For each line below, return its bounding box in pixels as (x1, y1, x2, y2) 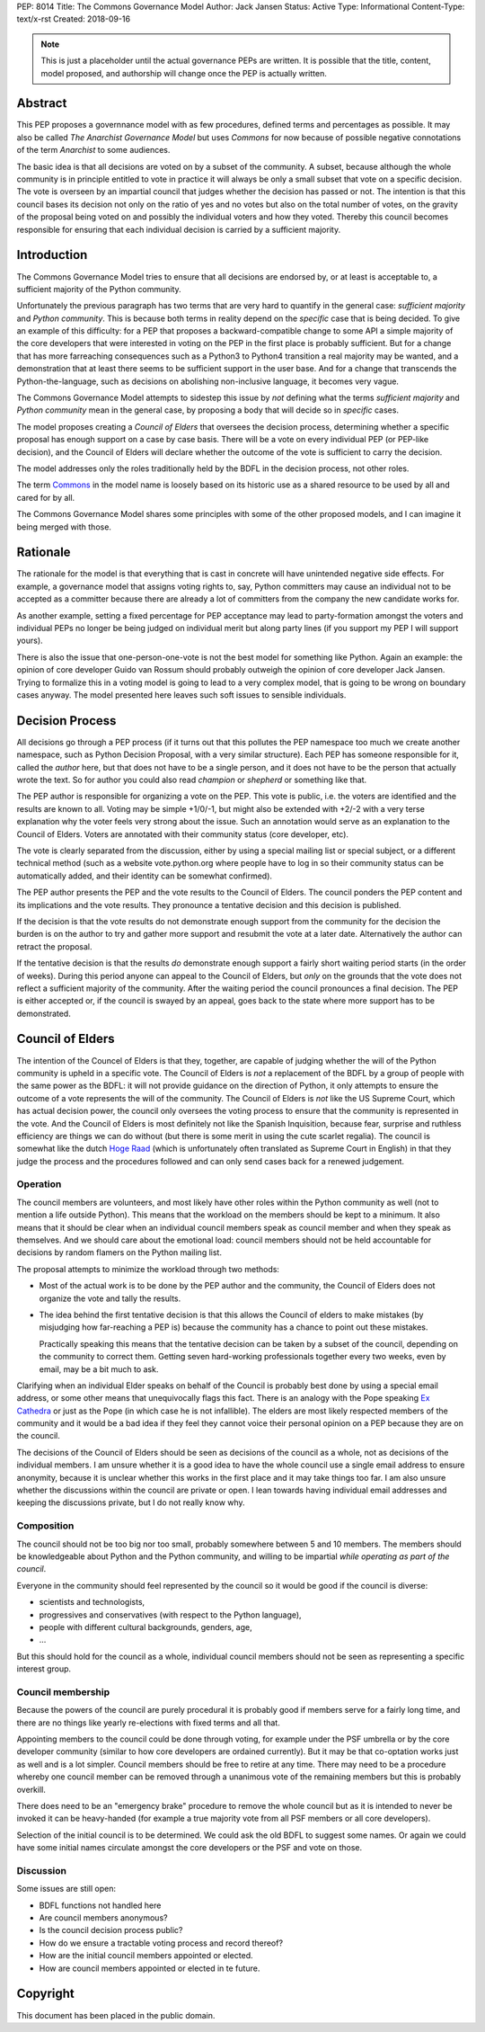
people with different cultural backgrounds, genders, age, (39, 1621, 253, 1632)
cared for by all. (16, 492, 75, 503)
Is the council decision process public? (39, 1925, 183, 1936)
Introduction (16, 247, 88, 263)
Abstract (16, 95, 67, 111)
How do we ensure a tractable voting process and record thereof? (39, 1938, 283, 1948)
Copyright (16, 1986, 75, 2001)
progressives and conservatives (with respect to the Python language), (39, 1609, 302, 1620)
